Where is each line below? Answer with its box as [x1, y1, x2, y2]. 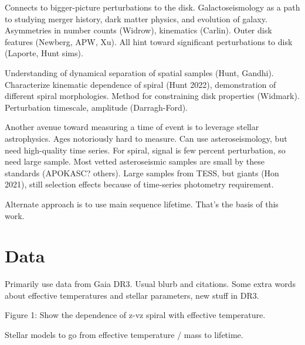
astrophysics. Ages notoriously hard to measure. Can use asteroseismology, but [5, 132, 287, 144]
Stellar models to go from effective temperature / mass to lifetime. [5, 329, 243, 340]
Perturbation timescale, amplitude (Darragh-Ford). [5, 101, 188, 113]
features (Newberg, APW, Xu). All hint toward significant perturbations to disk [5, 35, 293, 47]
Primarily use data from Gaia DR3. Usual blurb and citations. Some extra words [5, 278, 296, 290]
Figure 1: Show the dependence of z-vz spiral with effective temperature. [5, 309, 266, 321]
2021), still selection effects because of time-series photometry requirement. [5, 178, 274, 190]
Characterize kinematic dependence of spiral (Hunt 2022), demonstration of [5, 78, 276, 90]
